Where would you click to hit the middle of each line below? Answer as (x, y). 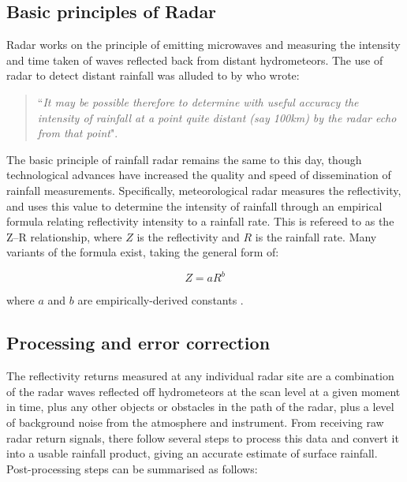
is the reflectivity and (188, 236)
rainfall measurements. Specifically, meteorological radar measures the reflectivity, (204, 190)
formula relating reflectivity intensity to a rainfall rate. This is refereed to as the (200, 221)
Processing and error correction (138, 343)
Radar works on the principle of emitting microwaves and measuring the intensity (203, 45)
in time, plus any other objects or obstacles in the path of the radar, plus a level (200, 407)
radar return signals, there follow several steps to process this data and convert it (203, 437)
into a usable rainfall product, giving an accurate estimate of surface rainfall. (192, 453)
